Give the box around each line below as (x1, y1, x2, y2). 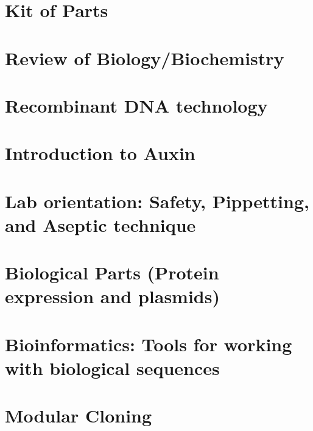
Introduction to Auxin (5, 141, 195, 166)
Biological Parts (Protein (5, 260, 219, 285)
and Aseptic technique (5, 212, 196, 237)
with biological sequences (5, 356, 220, 380)
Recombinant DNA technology (5, 93, 268, 117)
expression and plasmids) (5, 284, 220, 309)
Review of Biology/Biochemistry (5, 45, 284, 70)
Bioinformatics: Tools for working (5, 331, 292, 356)
